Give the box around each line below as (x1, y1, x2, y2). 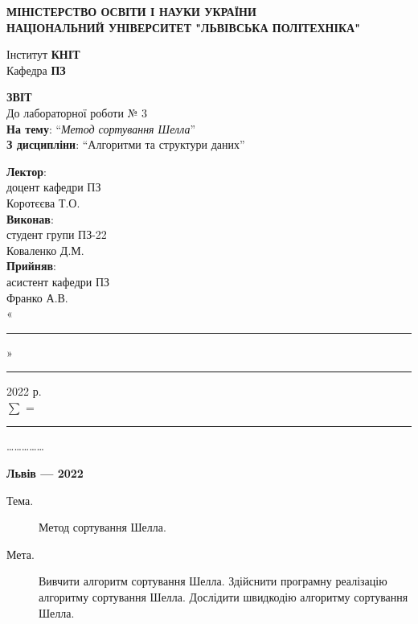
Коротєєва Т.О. (6, 194, 80, 211)
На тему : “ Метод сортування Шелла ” (6, 120, 196, 137)
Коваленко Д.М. (6, 241, 84, 258)
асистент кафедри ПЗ (6, 273, 110, 289)
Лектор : (6, 162, 47, 179)
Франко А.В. (6, 289, 68, 306)
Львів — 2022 (6, 465, 84, 482)
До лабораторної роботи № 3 (6, 104, 148, 121)
